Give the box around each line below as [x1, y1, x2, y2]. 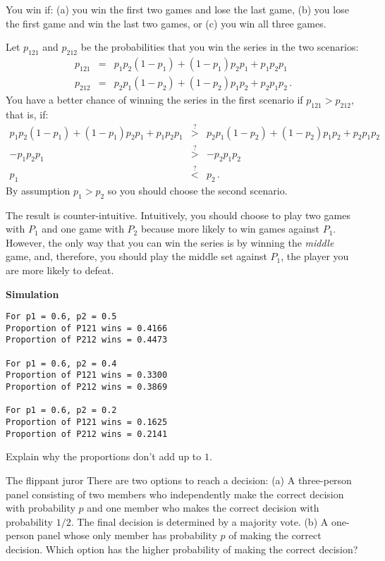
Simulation [6, 286, 59, 301]
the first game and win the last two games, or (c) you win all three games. [6, 16, 326, 30]
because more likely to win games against [140, 221, 319, 236]
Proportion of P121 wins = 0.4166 [6, 323, 168, 333]
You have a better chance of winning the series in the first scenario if [6, 92, 303, 107]
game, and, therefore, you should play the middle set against [6, 249, 267, 264]
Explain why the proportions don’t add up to [6, 449, 202, 464]
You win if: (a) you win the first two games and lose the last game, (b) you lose [6, 2, 349, 16]
